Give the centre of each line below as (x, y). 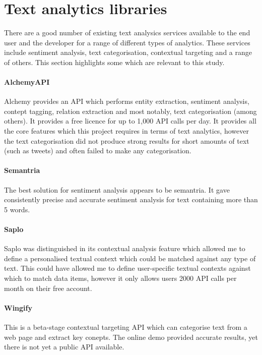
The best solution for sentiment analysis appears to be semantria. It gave (117, 189)
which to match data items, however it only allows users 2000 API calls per (120, 278)
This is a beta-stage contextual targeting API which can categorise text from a (126, 327)
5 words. (17, 209)
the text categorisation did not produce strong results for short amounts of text (127, 140)
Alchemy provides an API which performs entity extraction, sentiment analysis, (127, 101)
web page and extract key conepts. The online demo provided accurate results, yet (131, 337)
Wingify (18, 307)
